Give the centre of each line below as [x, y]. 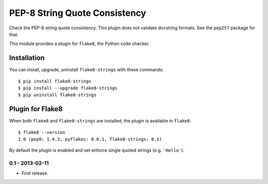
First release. [35, 173]
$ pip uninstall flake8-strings [57, 95]
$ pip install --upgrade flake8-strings [68, 88]
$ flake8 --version [42, 132]
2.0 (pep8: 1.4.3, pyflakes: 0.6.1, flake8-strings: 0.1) [90, 139]
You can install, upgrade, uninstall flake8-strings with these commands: [86, 70]
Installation [27, 58]
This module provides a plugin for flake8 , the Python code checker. [79, 44]
